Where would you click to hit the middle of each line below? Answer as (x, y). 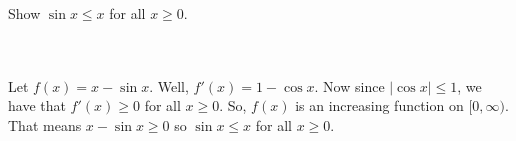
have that (37, 105)
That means (45, 124)
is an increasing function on (379, 105)
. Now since (349, 85)
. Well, (169, 85)
